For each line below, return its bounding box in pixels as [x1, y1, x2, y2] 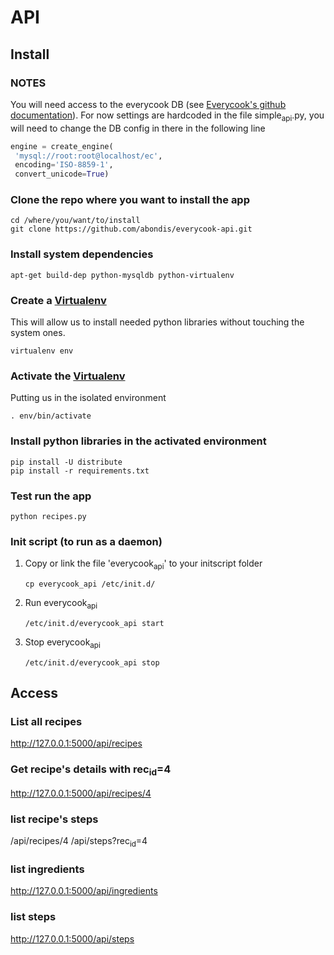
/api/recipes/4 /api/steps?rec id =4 [10, 835, 148, 849]
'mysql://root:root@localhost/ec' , [14, 151, 163, 161]
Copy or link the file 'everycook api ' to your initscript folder [24, 557, 263, 572]
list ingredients [10, 862, 85, 876]
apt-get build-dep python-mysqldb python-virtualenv [10, 270, 235, 280]
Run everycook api [24, 597, 98, 611]
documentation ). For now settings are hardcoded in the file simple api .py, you [10, 109, 325, 123]
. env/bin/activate [10, 411, 92, 421]
